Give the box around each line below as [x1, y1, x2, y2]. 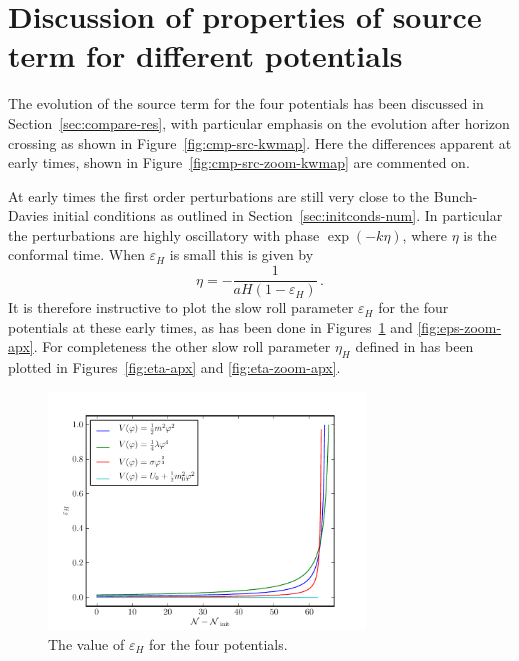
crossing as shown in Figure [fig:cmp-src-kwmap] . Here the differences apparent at [8, 132, 512, 153]
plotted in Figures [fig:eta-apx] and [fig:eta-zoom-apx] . [8, 357, 341, 378]
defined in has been [355, 336, 474, 357]
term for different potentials [8, 35, 403, 76]
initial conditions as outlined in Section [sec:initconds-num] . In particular [52, 205, 503, 226]
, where [402, 224, 447, 245]
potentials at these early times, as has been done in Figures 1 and [8, 316, 413, 337]
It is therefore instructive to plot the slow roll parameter [8, 297, 354, 318]
